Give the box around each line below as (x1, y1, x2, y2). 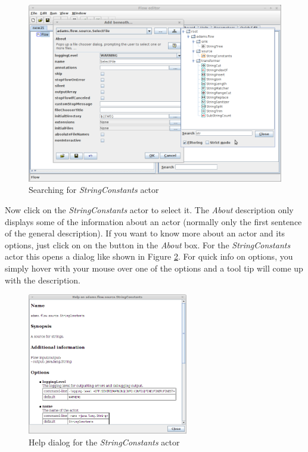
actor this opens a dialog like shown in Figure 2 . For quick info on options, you (5, 250, 293, 263)
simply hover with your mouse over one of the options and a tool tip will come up (5, 261, 303, 274)
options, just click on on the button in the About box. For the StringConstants (5, 238, 291, 251)
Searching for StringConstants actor (29, 183, 159, 196)
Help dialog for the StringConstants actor (29, 435, 180, 448)
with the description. (5, 273, 80, 286)
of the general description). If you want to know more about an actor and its (5, 227, 285, 239)
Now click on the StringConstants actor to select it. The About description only (5, 203, 294, 216)
